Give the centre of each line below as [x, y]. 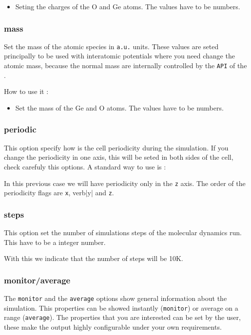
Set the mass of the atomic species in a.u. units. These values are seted [111, 46]
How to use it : [26, 91]
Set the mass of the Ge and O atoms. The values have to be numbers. [119, 107]
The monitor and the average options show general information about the [116, 298]
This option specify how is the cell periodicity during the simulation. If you [116, 147]
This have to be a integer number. [55, 242]
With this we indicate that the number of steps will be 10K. [94, 258]
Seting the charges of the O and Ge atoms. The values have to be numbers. [128, 6]
